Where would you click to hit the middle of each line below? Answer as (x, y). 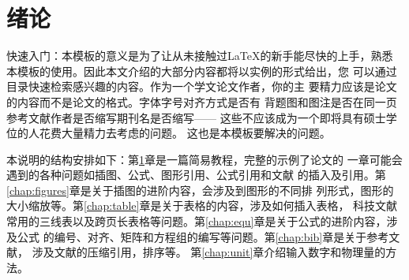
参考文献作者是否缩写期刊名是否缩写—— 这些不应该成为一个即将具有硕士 (196, 117)
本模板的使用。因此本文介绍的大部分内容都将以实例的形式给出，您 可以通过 (202, 71)
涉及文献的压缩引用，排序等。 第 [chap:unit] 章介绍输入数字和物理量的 (209, 252)
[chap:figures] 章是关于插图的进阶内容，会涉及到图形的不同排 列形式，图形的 (200, 190)
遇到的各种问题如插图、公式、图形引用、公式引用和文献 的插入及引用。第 (196, 175)
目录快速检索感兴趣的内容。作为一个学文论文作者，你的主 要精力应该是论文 (202, 86)
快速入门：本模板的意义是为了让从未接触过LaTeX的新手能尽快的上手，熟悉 (200, 56)
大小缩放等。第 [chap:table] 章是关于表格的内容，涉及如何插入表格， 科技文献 (202, 205)
